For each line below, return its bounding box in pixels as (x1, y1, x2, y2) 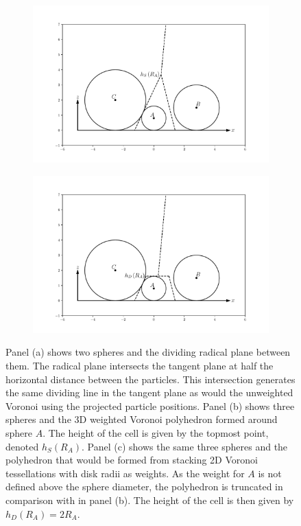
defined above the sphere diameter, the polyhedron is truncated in (5, 479, 283, 494)
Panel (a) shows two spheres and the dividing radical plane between (5, 345, 291, 359)
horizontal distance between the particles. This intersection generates (5, 371, 296, 386)
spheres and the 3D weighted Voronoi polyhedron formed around (5, 412, 278, 426)
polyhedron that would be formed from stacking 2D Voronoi (5, 453, 258, 467)
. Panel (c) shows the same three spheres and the (82, 439, 288, 453)
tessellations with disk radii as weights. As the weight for (5, 466, 245, 480)
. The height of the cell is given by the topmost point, (43, 425, 269, 439)
